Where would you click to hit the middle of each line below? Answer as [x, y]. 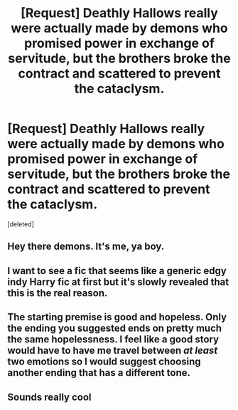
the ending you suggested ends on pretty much [115, 328]
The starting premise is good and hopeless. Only [117, 317]
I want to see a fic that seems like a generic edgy [117, 271]
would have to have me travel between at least [113, 351]
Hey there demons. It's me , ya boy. [86, 247]
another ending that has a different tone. [99, 373]
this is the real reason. [58, 293]
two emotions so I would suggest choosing [104, 362]
